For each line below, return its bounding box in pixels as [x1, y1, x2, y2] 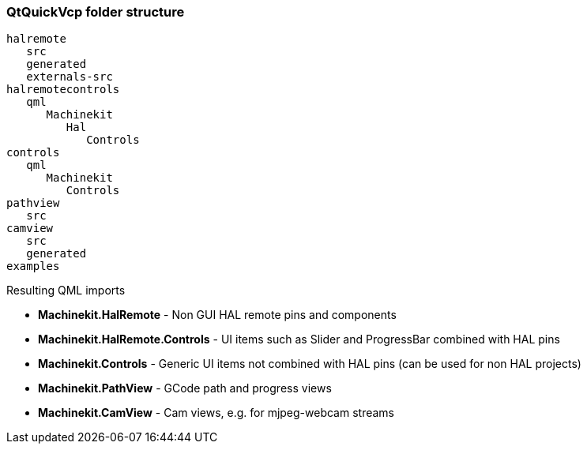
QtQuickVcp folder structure [6, 4, 185, 20]
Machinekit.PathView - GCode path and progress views [38, 381, 332, 396]
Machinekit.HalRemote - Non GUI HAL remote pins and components [38, 308, 397, 322]
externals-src [26, 70, 113, 84]
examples [6, 260, 60, 273]
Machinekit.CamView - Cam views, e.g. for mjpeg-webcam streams [38, 406, 395, 420]
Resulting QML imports [6, 283, 126, 298]
